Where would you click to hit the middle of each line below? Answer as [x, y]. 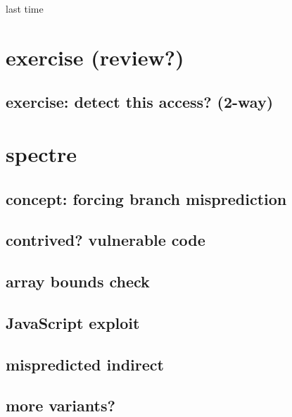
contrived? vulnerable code [106, 240]
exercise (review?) [95, 57]
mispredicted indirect [85, 364]
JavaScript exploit [73, 322]
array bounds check [78, 281]
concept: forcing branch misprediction [146, 198]
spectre [42, 153]
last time [25, 8]
